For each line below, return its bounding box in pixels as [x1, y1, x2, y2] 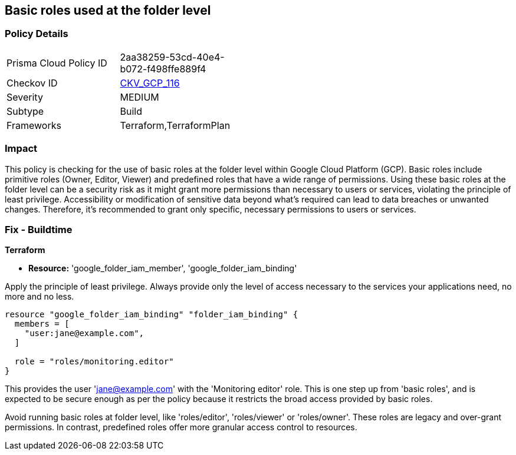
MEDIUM [120, 91, 159, 103]
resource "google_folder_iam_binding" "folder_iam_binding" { [5, 310, 298, 320]
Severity [6, 91, 43, 103]
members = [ [14, 319, 70, 329]
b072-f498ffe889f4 [120, 62, 206, 75]
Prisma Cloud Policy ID [6, 57, 107, 69]
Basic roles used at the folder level [5, 3, 211, 18]
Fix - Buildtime [5, 223, 73, 235]
